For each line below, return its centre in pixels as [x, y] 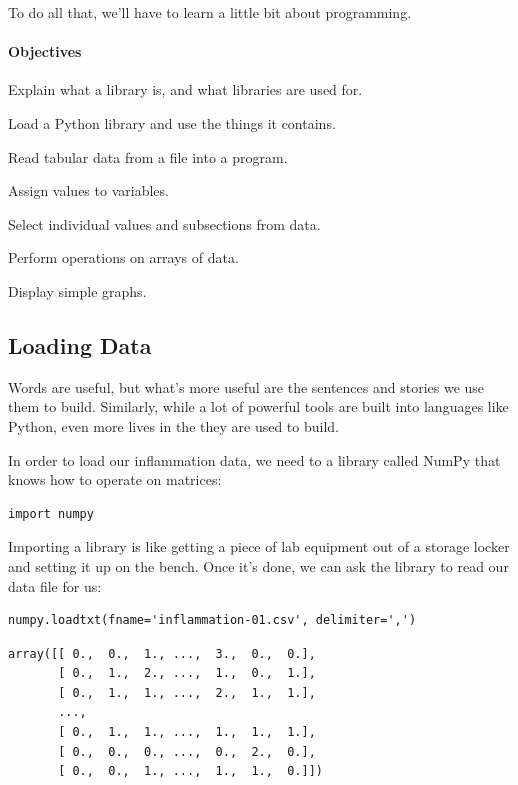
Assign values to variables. [88, 190]
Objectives [45, 51]
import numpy [51, 513]
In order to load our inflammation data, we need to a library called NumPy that [254, 459]
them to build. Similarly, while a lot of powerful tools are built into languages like [258, 406]
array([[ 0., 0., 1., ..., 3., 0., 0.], [162, 653]
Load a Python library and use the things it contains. [172, 122]
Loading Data [80, 344]
